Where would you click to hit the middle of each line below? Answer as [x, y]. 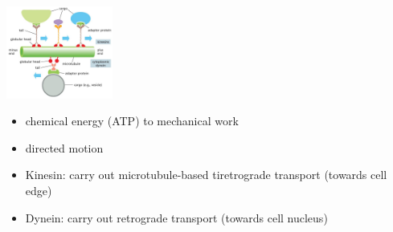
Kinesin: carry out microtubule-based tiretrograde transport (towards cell [206, 175]
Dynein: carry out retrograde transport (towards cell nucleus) [176, 217]
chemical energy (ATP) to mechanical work [132, 121]
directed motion [64, 147]
